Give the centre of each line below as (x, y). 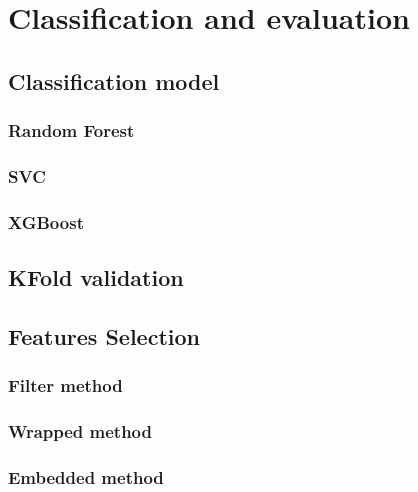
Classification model (114, 80)
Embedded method (86, 476)
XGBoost (46, 221)
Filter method (65, 385)
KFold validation (96, 277)
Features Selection (104, 335)
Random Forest (71, 130)
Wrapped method (80, 431)
